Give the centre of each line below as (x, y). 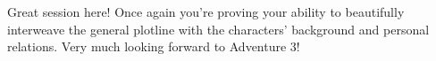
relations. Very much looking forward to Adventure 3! (154, 46)
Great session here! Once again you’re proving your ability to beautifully (206, 11)
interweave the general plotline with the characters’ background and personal (218, 29)
